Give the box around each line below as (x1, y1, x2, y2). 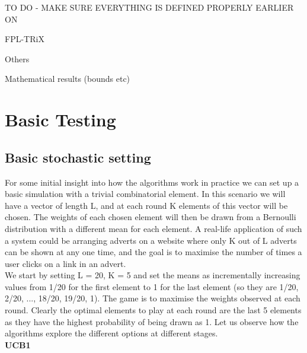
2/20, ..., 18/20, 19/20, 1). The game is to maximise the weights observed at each (5, 292, 300, 304)
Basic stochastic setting (5, 148, 151, 166)
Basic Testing (5, 107, 116, 132)
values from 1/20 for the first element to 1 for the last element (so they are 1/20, (5, 280, 299, 292)
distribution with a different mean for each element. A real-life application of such (5, 222, 302, 234)
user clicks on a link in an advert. (5, 257, 126, 269)
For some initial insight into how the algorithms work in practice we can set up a (5, 176, 299, 188)
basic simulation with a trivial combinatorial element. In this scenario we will (5, 187, 286, 200)
